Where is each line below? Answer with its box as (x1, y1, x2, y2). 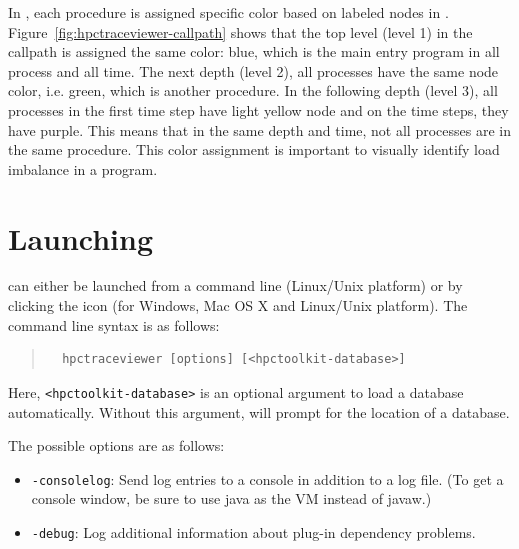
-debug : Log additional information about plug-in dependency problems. (31, 521, 476, 542)
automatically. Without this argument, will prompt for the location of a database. (8, 401, 510, 422)
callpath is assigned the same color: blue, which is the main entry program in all (8, 41, 500, 62)
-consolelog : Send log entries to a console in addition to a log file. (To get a (31, 468, 504, 489)
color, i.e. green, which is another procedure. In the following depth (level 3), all (8, 80, 498, 101)
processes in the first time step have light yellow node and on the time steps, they (8, 99, 509, 120)
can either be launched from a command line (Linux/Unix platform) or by (8, 275, 463, 296)
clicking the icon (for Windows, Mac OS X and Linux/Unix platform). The (8, 295, 468, 316)
